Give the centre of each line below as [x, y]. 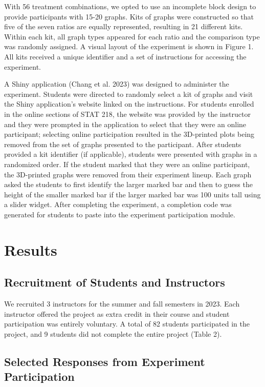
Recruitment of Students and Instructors [115, 282]
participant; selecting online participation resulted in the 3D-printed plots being [129, 134]
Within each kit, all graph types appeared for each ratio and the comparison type [132, 36]
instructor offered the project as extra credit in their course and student [117, 313]
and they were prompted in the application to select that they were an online [125, 124]
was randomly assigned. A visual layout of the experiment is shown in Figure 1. [129, 46]
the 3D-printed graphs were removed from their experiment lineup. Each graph [128, 174]
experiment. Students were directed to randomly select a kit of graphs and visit [129, 94]
